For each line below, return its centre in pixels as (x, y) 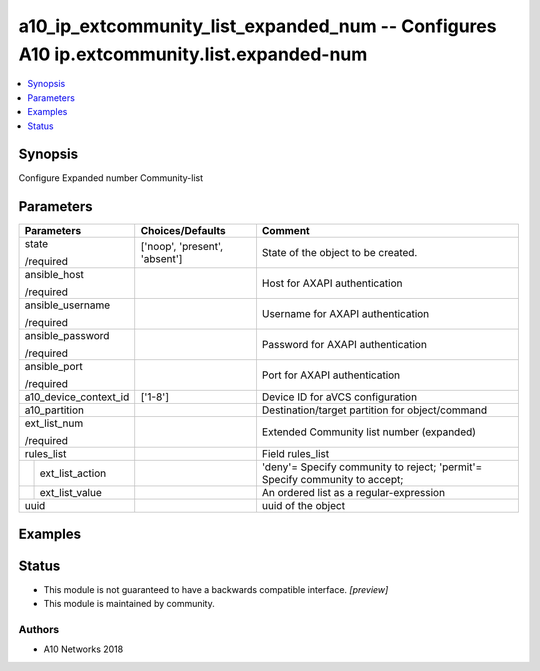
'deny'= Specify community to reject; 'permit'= (372, 467)
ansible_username (67, 305)
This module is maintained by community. (129, 604)
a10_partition (54, 410)
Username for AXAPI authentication (345, 314)
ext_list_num (54, 423)
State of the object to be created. (339, 253)
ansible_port (54, 367)
